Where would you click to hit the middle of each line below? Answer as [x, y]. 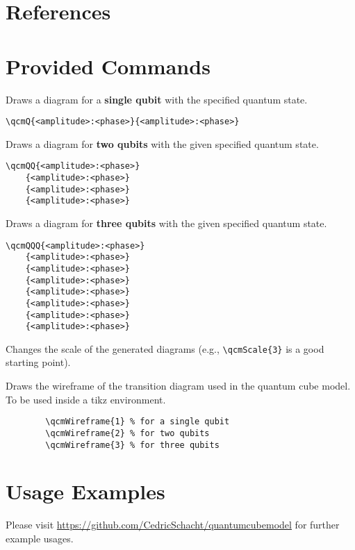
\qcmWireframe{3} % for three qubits [132, 445]
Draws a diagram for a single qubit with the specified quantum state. [157, 99]
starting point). [38, 362]
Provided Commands [108, 66]
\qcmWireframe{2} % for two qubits [127, 433]
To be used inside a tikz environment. [86, 399]
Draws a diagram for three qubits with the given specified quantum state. [166, 223]
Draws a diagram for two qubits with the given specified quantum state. [162, 143]
